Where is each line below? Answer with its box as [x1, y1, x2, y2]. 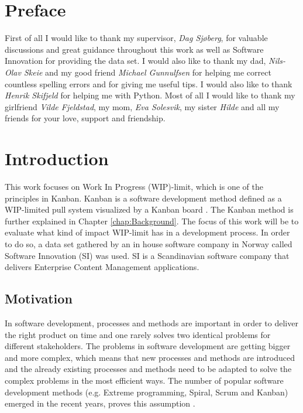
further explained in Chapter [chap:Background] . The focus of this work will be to [5, 214, 299, 227]
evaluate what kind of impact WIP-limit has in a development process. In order [5, 226, 290, 238]
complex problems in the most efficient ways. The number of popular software [5, 374, 284, 386]
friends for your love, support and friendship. [5, 112, 166, 124]
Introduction [5, 146, 109, 170]
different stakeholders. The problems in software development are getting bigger [5, 340, 291, 352]
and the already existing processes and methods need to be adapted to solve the [5, 363, 292, 375]
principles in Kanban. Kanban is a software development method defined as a [5, 192, 282, 204]
